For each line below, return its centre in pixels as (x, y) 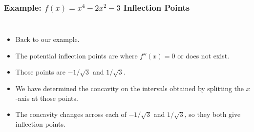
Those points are (40, 72)
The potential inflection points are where (76, 55)
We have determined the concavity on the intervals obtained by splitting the (130, 88)
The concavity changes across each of (71, 114)
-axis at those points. (47, 98)
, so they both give (212, 114)
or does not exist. (203, 55)
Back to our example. (47, 39)
